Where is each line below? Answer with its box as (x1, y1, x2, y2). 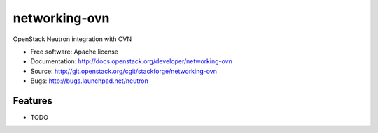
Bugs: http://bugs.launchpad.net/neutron (30, 77, 148, 85)
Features (13, 95, 52, 107)
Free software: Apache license (30, 47, 119, 56)
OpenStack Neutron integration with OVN (13, 35, 132, 43)
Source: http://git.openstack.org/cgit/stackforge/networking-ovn (30, 67, 217, 75)
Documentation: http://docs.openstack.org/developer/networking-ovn (30, 57, 232, 65)
